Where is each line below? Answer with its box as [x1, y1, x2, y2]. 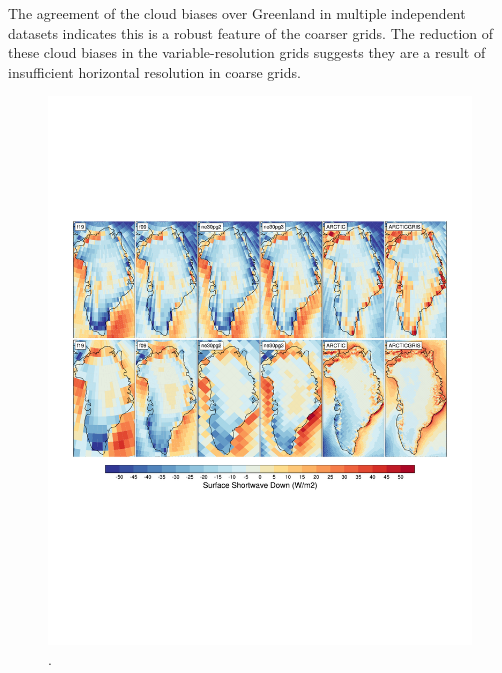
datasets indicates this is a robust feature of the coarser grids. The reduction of [8, 22, 494, 43]
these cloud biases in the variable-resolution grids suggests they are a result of [8, 42, 486, 63]
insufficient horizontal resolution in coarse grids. [8, 61, 301, 82]
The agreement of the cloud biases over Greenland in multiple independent [8, 3, 466, 23]
